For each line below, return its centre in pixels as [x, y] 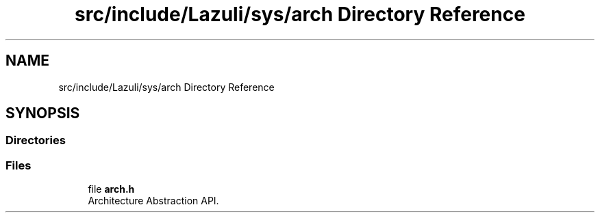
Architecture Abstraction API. [153, 201]
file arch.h [111, 189]
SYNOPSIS [43, 113]
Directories [36, 140]
